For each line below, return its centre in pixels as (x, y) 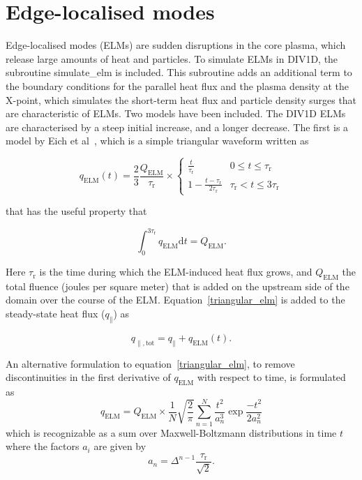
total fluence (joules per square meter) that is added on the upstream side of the (178, 286)
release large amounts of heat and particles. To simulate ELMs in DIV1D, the (172, 58)
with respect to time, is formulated (271, 377)
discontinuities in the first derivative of (88, 377)
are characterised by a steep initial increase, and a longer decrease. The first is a (177, 127)
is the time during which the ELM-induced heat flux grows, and (176, 272)
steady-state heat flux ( (55, 314)
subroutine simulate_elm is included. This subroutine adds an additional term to (179, 72)
